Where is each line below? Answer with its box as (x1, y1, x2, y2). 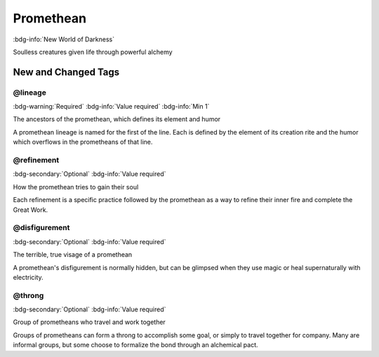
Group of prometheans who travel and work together (13, 318, 166, 326)
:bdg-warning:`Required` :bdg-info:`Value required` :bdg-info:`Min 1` (13, 102, 210, 111)
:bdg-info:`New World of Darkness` (13, 35, 115, 43)
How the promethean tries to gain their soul (13, 182, 139, 191)
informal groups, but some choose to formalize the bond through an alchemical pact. (13, 341, 259, 349)
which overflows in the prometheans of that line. (13, 137, 153, 147)
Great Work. (13, 206, 48, 214)
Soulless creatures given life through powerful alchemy (13, 48, 173, 56)
